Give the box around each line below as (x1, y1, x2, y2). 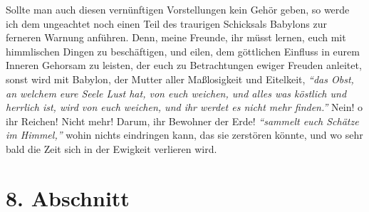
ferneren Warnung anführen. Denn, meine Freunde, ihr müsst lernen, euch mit (6, 30, 346, 45)
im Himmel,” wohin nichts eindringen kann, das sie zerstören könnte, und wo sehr (6, 127, 363, 142)
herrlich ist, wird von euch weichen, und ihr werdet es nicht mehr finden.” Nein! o (6, 100, 363, 115)
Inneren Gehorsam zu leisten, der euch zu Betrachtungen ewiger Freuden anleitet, (6, 58, 362, 73)
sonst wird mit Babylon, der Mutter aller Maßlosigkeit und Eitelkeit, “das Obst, (6, 71, 354, 86)
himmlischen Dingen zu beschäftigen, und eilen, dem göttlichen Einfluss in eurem (6, 43, 360, 58)
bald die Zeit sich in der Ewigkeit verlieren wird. (6, 141, 217, 156)
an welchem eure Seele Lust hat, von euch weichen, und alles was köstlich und (6, 85, 347, 100)
